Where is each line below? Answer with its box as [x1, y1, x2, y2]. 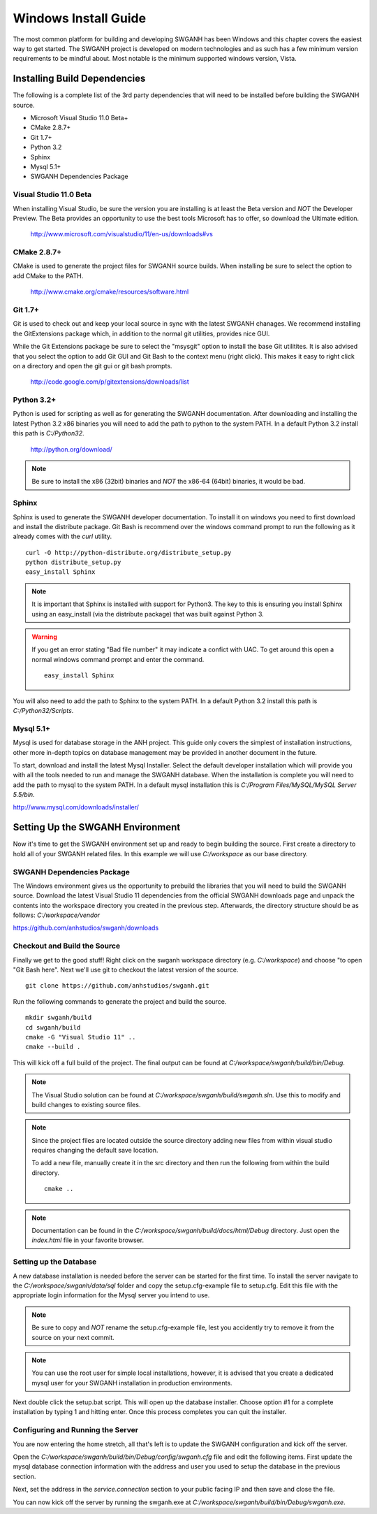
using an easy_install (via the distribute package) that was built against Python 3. [31, 610, 265, 618]
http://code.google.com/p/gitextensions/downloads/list [30, 377, 190, 386]
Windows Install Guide [13, 10, 147, 26]
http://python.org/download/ [30, 445, 112, 454]
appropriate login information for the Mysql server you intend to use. [13, 1291, 210, 1299]
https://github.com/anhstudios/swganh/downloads [13, 923, 159, 932]
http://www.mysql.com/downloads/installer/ [13, 803, 140, 812]
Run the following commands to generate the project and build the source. [13, 997, 227, 1006]
